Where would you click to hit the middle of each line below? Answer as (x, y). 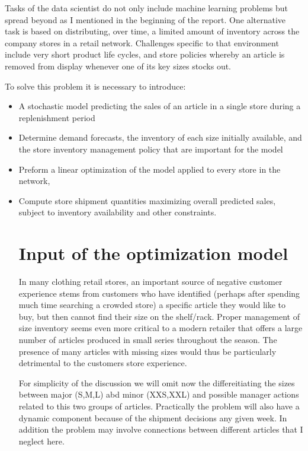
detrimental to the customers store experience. (103, 363)
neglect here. (41, 441)
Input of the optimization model (153, 253)
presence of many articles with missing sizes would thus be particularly (147, 351)
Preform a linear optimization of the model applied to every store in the (150, 169)
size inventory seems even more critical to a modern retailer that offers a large (161, 328)
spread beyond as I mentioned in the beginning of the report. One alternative (145, 19)
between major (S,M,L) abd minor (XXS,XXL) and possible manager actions (159, 394)
